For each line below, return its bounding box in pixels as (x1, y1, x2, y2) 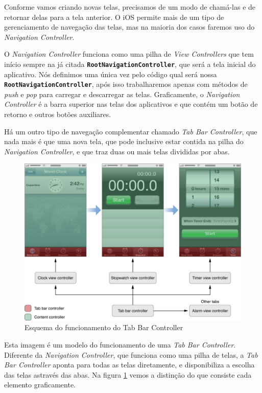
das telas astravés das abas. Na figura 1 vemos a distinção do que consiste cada (4, 369, 252, 380)
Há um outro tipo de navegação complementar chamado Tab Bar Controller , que (4, 126, 257, 136)
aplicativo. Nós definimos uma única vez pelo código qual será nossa (4, 68, 217, 79)
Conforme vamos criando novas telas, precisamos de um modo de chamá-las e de (4, 2, 256, 12)
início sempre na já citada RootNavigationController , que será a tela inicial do (4, 58, 256, 69)
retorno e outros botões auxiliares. (4, 109, 111, 120)
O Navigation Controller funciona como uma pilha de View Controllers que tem (4, 49, 254, 59)
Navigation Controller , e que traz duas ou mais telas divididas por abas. (4, 146, 230, 156)
